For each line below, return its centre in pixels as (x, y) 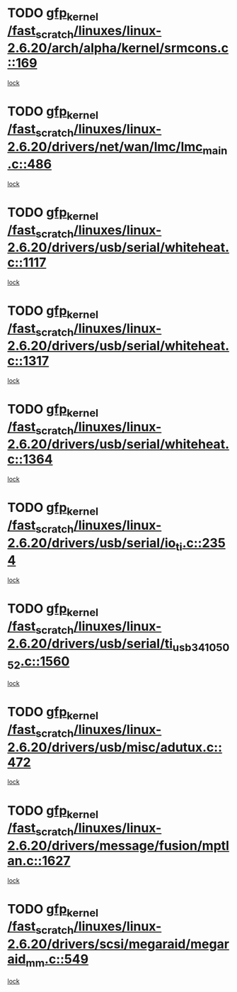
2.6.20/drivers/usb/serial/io (92, 543)
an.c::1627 (39, 860)
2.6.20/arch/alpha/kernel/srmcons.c (118, 48)
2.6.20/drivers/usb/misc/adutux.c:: (115, 747)
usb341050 (201, 647)
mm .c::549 (57, 960)
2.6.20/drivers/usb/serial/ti (90, 644)
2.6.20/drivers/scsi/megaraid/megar (118, 944)
